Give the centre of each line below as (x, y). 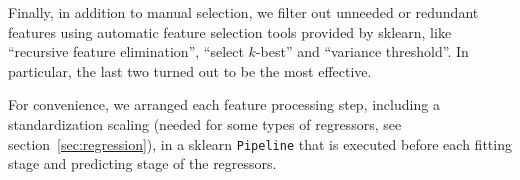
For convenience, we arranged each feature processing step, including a (224, 104)
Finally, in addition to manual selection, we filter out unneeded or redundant (243, 12)
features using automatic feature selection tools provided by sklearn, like (230, 31)
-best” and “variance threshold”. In (362, 51)
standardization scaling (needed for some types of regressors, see (205, 123)
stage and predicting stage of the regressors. (142, 163)
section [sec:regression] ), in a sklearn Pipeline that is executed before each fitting (260, 143)
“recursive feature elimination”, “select (126, 51)
